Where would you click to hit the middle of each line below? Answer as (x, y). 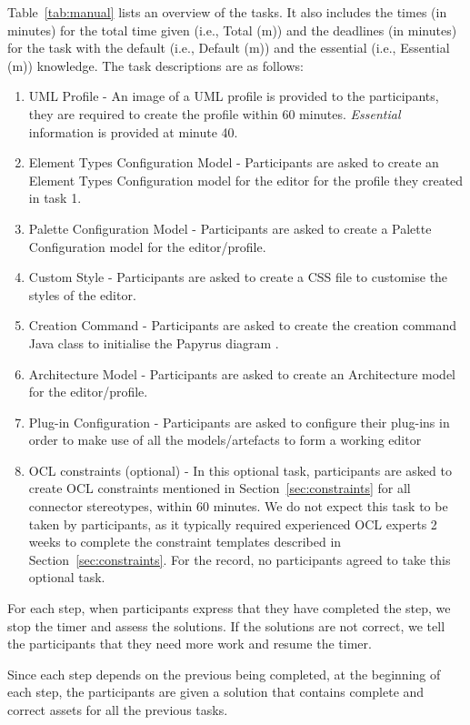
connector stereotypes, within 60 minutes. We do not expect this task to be (238, 506)
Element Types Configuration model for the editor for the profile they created (246, 180)
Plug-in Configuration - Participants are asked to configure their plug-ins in (239, 422)
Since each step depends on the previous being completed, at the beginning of (224, 674)
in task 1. (55, 198)
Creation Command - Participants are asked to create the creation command (243, 325)
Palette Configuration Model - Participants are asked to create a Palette (230, 228)
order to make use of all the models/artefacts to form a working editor (225, 440)
